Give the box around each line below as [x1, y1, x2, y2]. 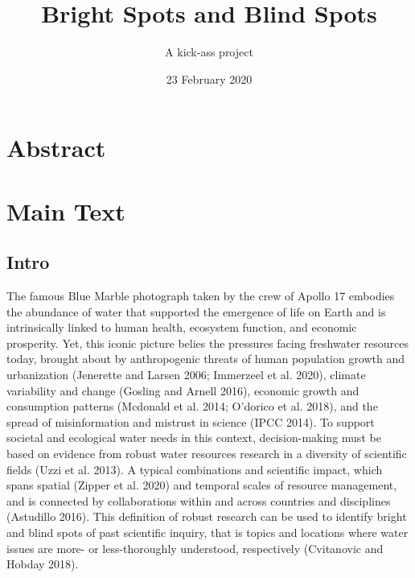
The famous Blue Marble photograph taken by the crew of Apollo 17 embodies [6, 287, 395, 304]
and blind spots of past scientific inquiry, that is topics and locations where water [6, 523, 409, 540]
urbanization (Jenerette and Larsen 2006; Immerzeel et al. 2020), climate [6, 366, 366, 383]
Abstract [6, 131, 106, 164]
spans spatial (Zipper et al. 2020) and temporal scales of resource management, [6, 477, 397, 493]
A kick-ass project [165, 43, 253, 60]
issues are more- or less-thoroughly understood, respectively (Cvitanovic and [6, 539, 384, 556]
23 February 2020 [166, 70, 253, 87]
